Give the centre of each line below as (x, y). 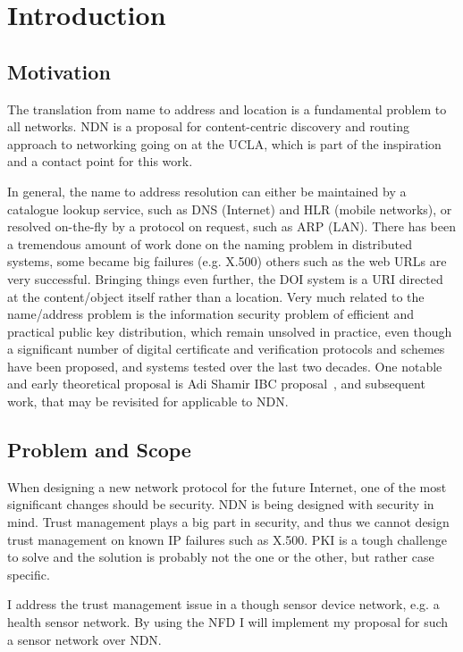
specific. (29, 574)
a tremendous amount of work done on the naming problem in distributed (210, 243)
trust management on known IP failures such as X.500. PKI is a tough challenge (227, 539)
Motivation (59, 71)
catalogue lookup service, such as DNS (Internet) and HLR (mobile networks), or (230, 209)
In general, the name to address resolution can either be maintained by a (207, 191)
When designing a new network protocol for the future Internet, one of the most (227, 486)
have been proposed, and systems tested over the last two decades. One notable (225, 366)
